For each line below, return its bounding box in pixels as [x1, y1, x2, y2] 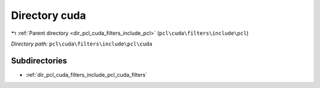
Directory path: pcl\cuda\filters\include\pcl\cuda [11, 40, 152, 47]
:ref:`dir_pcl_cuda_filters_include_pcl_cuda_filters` [25, 71, 148, 78]
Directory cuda [11, 9, 86, 22]
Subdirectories [11, 56, 68, 66]
